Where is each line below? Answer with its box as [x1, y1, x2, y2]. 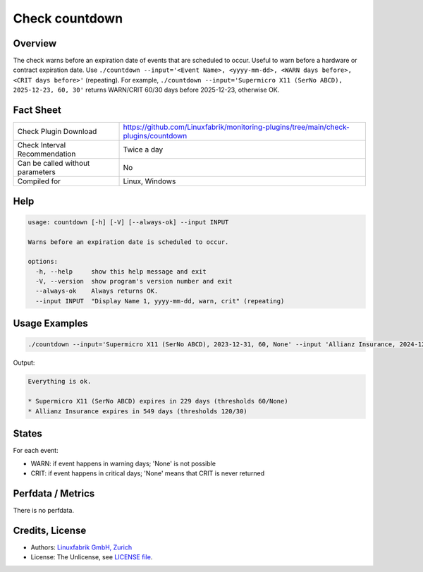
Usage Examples [13, 317, 88, 329]
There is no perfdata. [13, 506, 74, 514]
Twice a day [123, 145, 164, 154]
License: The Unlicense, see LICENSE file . [30, 553, 153, 561]
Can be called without [17, 159, 90, 169]
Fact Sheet [13, 104, 61, 116]
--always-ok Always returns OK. [35, 287, 159, 296]
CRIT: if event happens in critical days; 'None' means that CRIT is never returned [30, 469, 264, 477]
